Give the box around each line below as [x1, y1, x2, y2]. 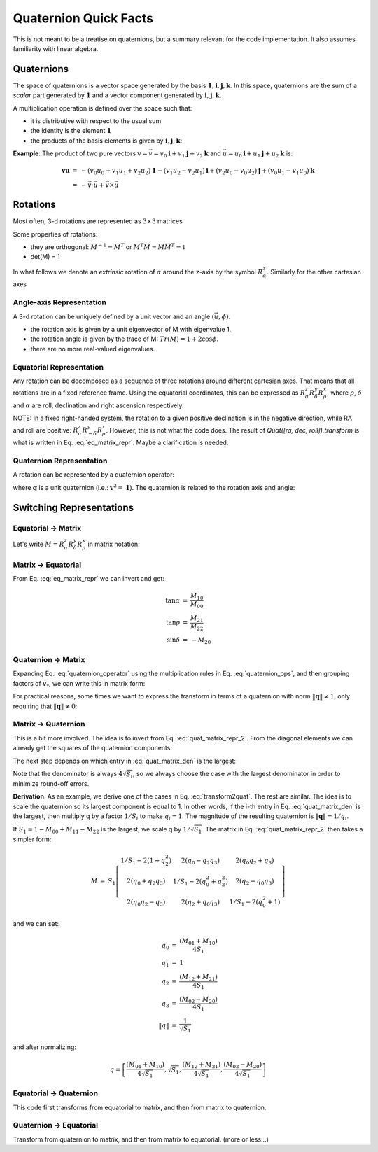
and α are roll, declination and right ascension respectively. [13, 401, 184, 409]
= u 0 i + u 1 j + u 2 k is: [227, 149, 293, 159]
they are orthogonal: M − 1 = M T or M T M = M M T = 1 [30, 242, 185, 251]
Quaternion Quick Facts [13, 10, 154, 26]
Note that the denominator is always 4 [13, 769, 123, 778]
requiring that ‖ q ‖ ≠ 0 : [13, 702, 78, 710]
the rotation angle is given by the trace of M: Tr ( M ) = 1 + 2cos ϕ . [30, 335, 219, 343]
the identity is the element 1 [30, 127, 112, 135]
